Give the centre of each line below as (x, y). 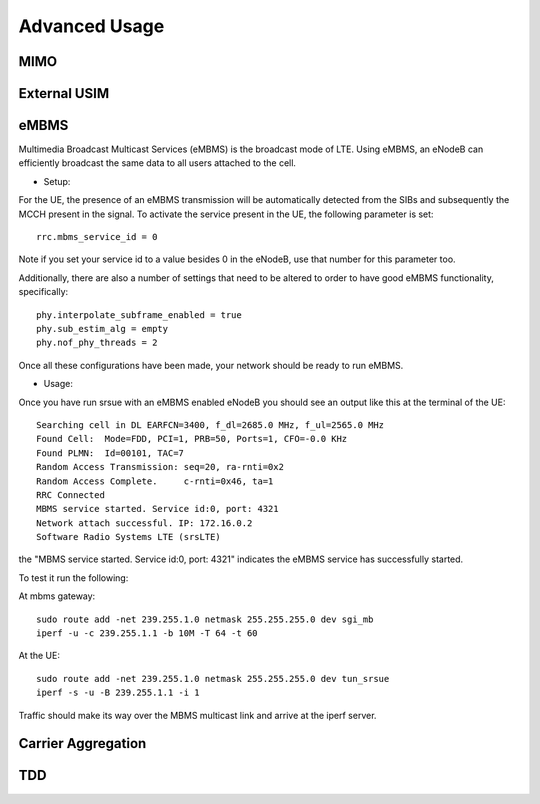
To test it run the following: (73, 577)
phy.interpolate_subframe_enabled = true (139, 314)
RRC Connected (70, 494)
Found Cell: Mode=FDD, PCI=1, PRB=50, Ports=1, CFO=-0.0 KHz (192, 439)
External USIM (64, 93)
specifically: (43, 292)
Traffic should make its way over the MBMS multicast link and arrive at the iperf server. (197, 715)
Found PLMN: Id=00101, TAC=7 (110, 453)
